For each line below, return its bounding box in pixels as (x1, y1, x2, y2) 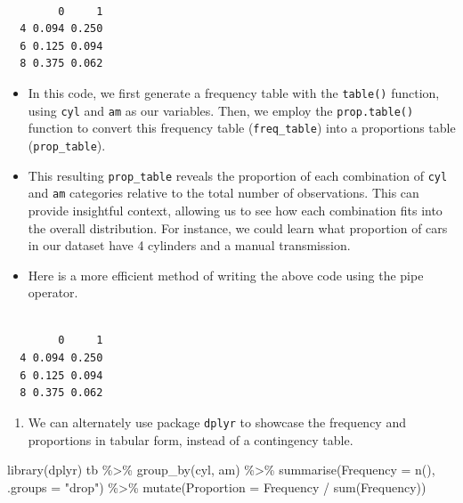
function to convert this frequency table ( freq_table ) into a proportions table (28, 118, 456, 137)
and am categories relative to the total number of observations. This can (28, 183, 419, 202)
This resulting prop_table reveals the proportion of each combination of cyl (28, 166, 448, 184)
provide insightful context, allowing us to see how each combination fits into (28, 200, 443, 219)
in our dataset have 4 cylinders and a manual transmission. (28, 236, 351, 255)
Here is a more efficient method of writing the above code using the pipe (28, 265, 424, 284)
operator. (28, 283, 78, 302)
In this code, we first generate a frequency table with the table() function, (28, 83, 440, 101)
